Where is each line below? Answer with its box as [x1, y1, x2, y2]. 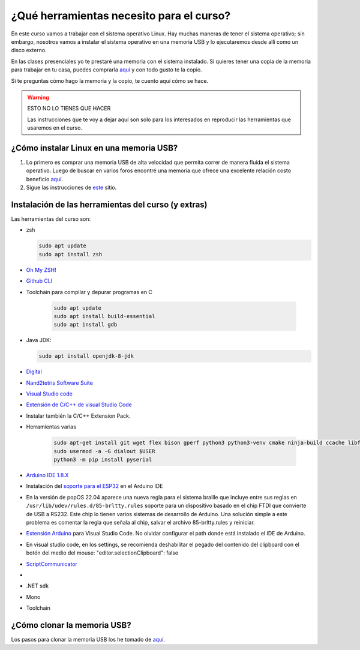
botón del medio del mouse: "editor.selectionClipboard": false [26, 549, 179, 556]
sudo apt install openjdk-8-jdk [38, 353, 134, 360]
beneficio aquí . [26, 175, 63, 182]
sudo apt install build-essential [53, 313, 155, 319]
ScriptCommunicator [26, 560, 78, 567]
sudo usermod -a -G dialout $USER [53, 448, 155, 454]
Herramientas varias [26, 423, 76, 430]
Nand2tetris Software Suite [26, 379, 93, 387]
